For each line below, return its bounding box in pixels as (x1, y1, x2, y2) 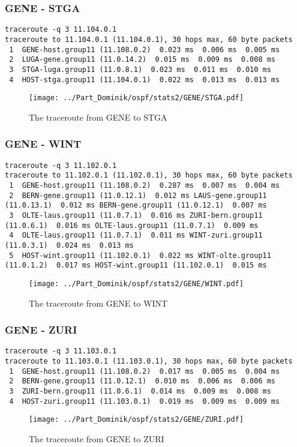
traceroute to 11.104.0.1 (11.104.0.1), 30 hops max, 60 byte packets (5, 35, 293, 44)
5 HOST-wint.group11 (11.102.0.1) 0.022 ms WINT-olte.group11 (9, 251, 271, 260)
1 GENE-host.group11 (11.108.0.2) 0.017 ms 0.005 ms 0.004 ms (9, 367, 280, 376)
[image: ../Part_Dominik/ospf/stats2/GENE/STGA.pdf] (29, 94, 244, 103)
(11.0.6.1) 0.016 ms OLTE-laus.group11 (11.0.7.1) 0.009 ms (5, 221, 259, 230)
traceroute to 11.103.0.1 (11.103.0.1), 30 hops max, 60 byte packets (5, 356, 293, 365)
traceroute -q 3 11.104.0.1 (5, 25, 117, 34)
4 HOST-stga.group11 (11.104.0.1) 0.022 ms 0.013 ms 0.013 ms (9, 75, 280, 84)
